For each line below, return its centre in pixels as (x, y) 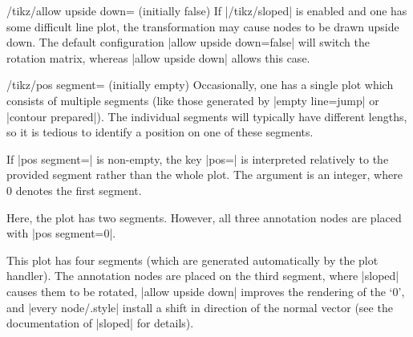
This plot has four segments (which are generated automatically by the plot (192, 260)
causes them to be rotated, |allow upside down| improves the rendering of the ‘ (200, 291)
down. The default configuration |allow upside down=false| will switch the (188, 42)
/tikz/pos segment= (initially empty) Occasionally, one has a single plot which (200, 85)
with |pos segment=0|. (61, 233)
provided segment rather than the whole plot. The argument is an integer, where (204, 175)
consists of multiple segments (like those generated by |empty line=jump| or (193, 100)
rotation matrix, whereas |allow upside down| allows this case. (158, 57)
